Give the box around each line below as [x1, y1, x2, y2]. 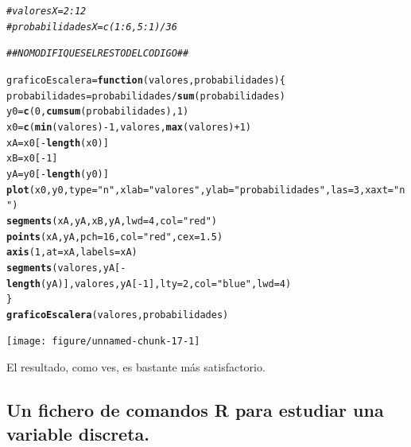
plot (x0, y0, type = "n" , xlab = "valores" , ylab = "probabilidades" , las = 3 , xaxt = [6, 184, 394, 196]
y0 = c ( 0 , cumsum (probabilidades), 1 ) [6, 106, 189, 118]
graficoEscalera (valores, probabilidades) [6, 309, 229, 321]
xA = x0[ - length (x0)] [6, 137, 109, 149]
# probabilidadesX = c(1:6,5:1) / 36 [6, 21, 177, 33]
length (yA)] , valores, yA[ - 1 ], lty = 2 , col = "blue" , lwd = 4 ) [6, 278, 292, 290]
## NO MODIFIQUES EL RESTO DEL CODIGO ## [6, 48, 189, 60]
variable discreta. [6, 421, 149, 445]
